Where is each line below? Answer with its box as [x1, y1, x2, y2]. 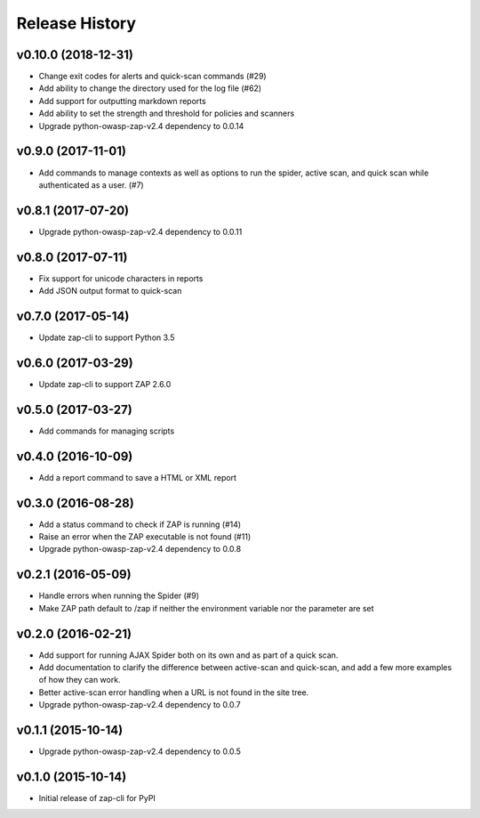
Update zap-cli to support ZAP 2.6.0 [38, 378, 172, 389]
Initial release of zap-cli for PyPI [38, 793, 156, 804]
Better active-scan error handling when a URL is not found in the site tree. [38, 686, 309, 698]
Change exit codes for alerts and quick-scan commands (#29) [38, 71, 267, 82]
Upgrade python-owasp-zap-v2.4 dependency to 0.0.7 [38, 700, 242, 710]
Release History [16, 13, 137, 33]
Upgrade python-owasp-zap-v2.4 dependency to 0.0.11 [38, 226, 243, 237]
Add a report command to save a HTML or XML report [38, 472, 237, 482]
